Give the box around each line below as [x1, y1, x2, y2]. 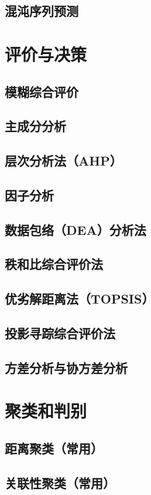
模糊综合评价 [5, 82, 78, 100]
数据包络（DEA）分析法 [5, 220, 146, 238]
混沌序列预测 [5, 2, 78, 20]
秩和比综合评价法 [5, 255, 103, 273]
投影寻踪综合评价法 [5, 324, 115, 342]
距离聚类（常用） [5, 439, 103, 457]
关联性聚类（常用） [5, 473, 115, 491]
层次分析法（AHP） [5, 151, 122, 170]
